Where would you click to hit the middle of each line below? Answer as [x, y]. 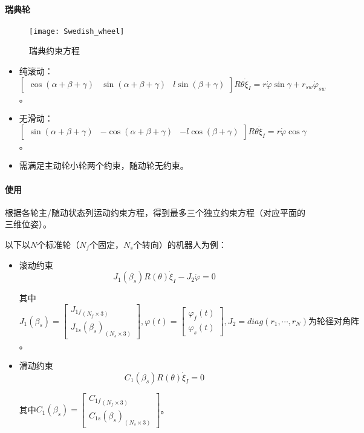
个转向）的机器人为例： [180, 244]
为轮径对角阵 [334, 321]
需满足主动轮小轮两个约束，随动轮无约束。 [104, 165]
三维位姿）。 [28, 224]
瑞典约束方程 [54, 50]
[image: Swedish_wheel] [77, 31]
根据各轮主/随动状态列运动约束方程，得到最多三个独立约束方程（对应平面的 [155, 212]
